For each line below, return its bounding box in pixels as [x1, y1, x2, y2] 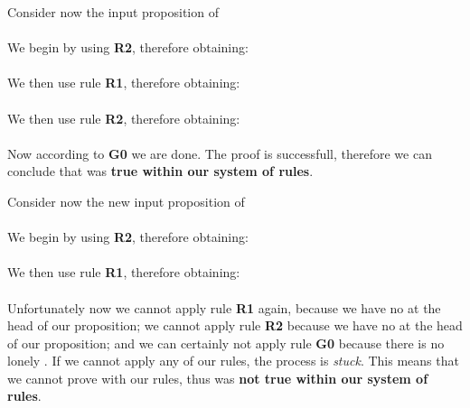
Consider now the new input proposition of [7, 191, 245, 210]
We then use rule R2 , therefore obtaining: [7, 108, 240, 127]
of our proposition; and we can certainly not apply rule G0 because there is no [7, 333, 445, 352]
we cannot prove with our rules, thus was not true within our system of [7, 368, 428, 387]
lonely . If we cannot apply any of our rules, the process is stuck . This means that [7, 351, 459, 370]
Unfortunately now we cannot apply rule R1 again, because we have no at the [7, 298, 441, 317]
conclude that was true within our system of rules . [7, 162, 314, 181]
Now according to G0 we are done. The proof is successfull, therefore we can [7, 144, 432, 162]
